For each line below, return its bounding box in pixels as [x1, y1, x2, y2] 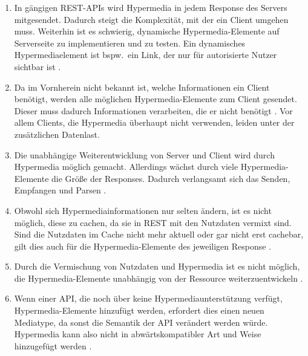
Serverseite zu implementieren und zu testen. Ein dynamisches [14, 36, 246, 49]
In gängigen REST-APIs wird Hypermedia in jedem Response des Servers [14, 1, 287, 13]
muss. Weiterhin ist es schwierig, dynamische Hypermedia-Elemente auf [14, 25, 280, 37]
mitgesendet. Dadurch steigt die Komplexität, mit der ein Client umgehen [14, 13, 289, 25]
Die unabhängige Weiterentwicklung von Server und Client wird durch [14, 148, 275, 161]
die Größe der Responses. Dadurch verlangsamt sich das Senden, [51, 172, 290, 184]
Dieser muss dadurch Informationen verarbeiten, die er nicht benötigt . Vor [14, 104, 293, 117]
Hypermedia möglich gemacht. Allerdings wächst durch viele [14, 160, 238, 173]
